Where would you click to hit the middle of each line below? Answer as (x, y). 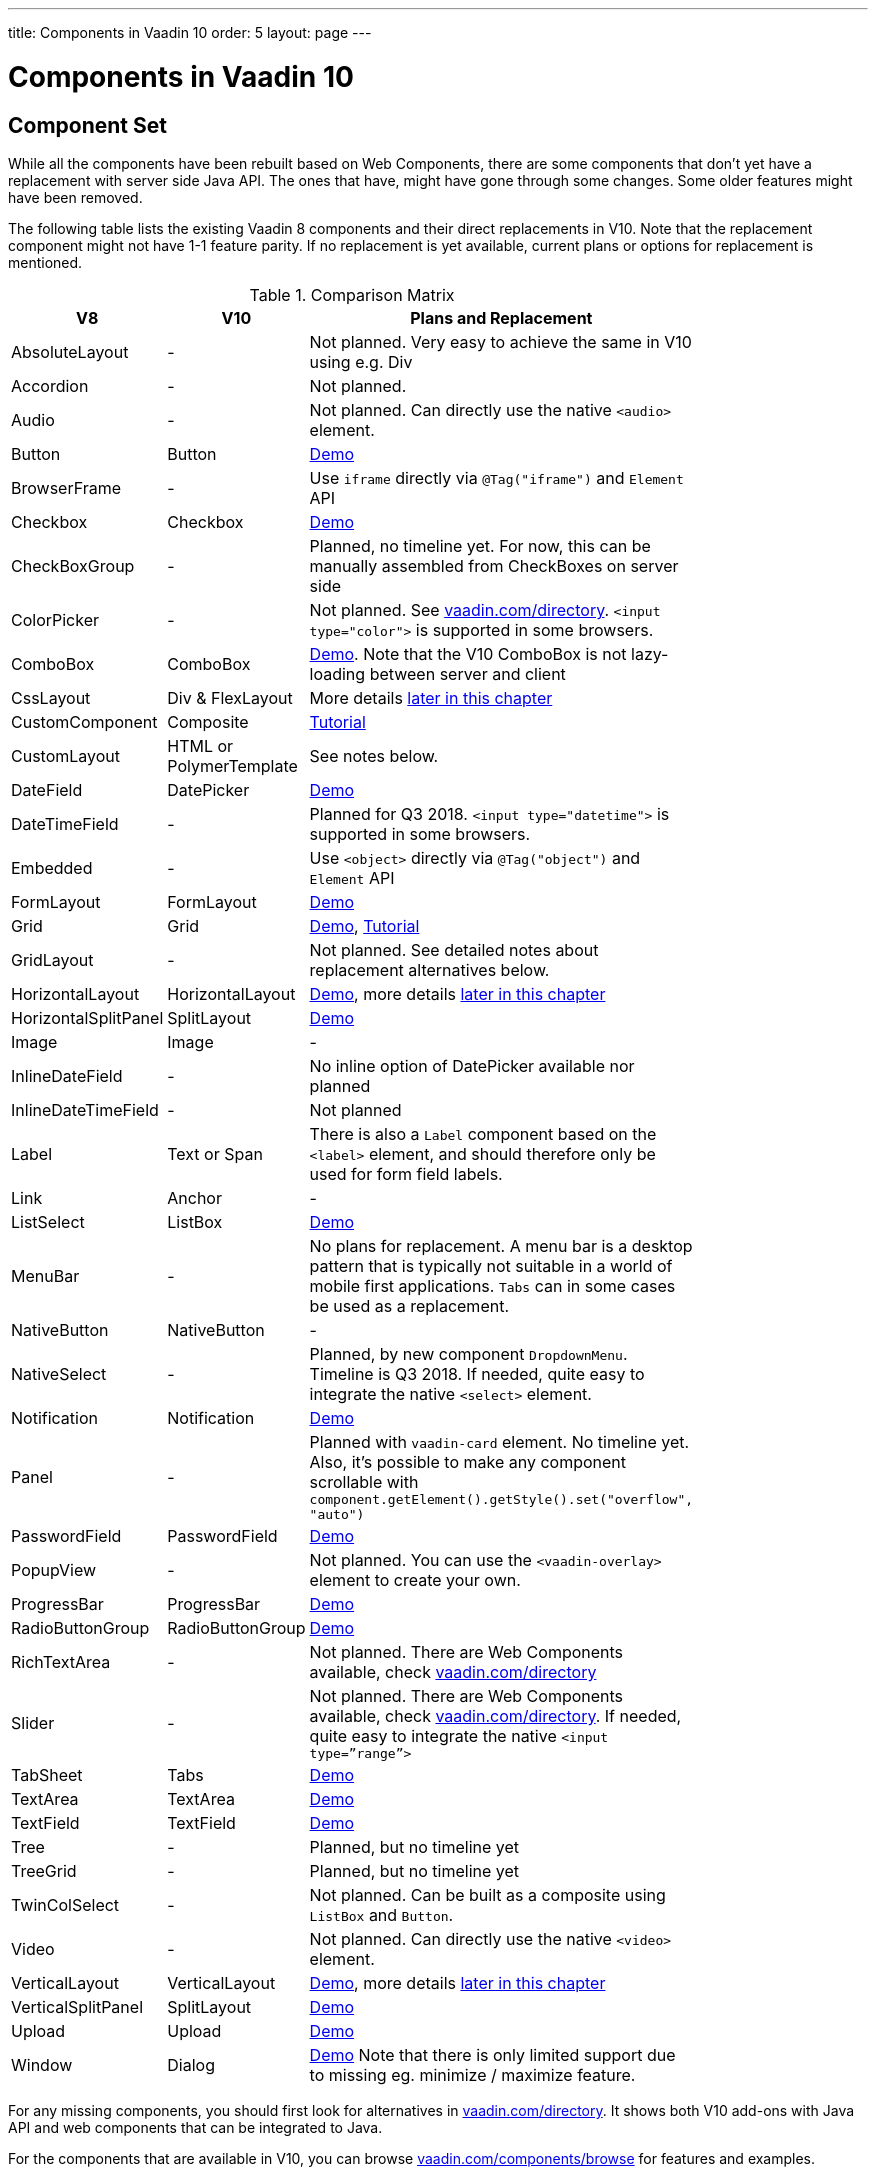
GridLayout (52, 959)
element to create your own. (415, 1579)
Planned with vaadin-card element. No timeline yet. (499, 1441)
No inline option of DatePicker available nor (472, 1065)
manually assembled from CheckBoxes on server (494, 565)
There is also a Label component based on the (483, 1133)
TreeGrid (44, 1870)
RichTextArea (61, 1661)
